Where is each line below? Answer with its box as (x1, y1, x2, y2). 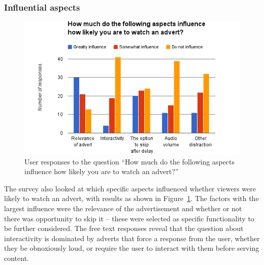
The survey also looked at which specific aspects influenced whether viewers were (4, 183, 256, 193)
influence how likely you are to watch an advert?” (24, 166, 179, 177)
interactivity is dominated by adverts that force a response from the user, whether (4, 233, 260, 243)
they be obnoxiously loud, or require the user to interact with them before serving (4, 243, 259, 253)
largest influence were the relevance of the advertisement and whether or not (4, 203, 242, 213)
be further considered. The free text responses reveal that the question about (4, 223, 244, 234)
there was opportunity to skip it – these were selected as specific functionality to (4, 213, 254, 223)
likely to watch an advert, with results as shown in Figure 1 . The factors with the (4, 193, 259, 204)
